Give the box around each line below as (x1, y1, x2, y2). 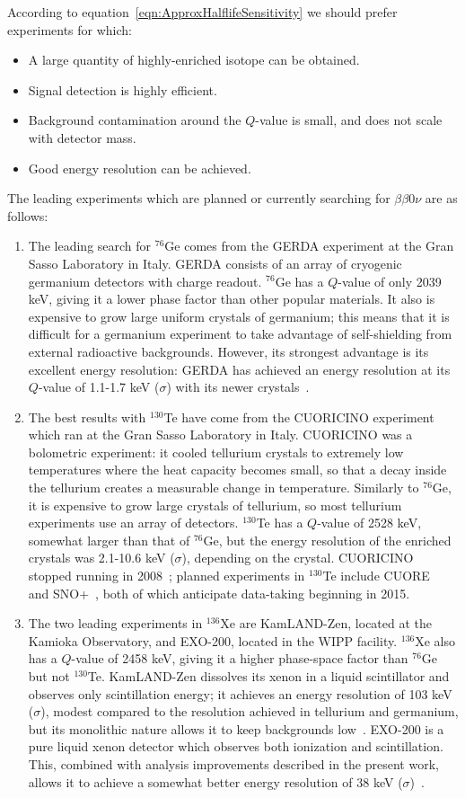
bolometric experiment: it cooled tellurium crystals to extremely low (28, 442, 404, 461)
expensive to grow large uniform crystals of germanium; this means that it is (28, 306, 450, 325)
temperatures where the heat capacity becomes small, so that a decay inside (28, 460, 447, 479)
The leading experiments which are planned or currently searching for (7, 189, 390, 208)
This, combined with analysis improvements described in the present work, (28, 754, 439, 773)
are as (425, 189, 458, 208)
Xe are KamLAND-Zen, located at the (220, 614, 433, 633)
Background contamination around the (28, 111, 241, 129)
